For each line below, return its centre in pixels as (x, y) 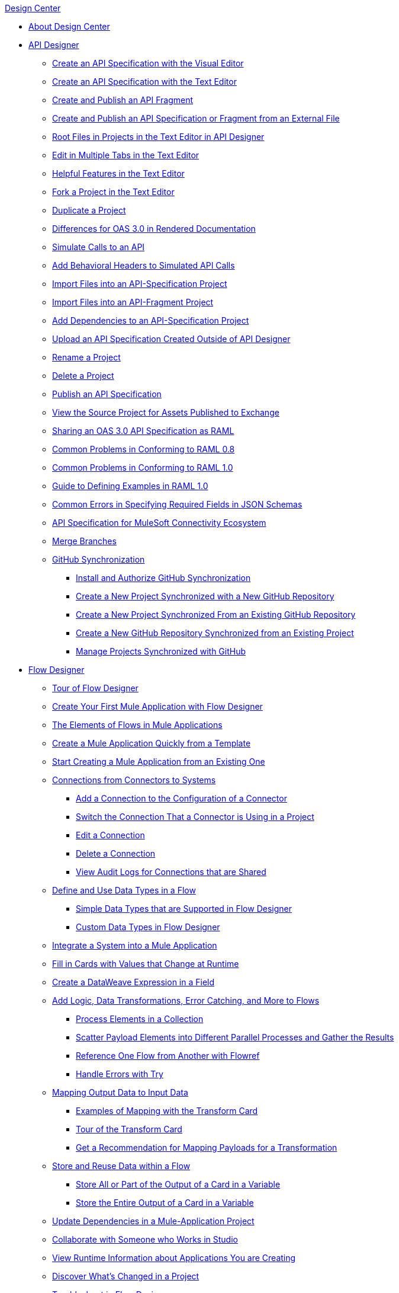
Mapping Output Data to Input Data (120, 1092)
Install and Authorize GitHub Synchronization (163, 578)
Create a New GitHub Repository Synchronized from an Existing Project (215, 633)
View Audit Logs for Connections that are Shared (171, 872)
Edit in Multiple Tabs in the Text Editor (126, 155)
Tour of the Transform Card (129, 1129)
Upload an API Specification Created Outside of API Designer (171, 339)
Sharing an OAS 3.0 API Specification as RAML (143, 431)
